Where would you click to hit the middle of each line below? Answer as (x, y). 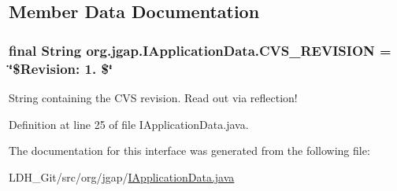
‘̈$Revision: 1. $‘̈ (61, 68)
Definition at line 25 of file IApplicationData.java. (129, 124)
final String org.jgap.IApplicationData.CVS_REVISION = (200, 50)
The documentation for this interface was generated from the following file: (189, 151)
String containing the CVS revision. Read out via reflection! (153, 97)
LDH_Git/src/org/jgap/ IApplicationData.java (122, 176)
